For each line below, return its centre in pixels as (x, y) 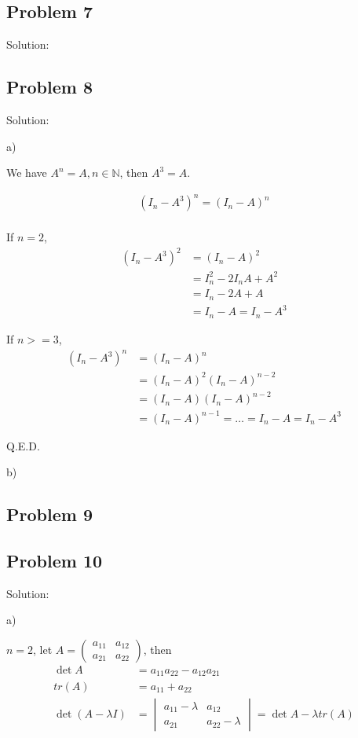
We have (27, 173)
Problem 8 (49, 87)
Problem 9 (49, 514)
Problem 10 (55, 560)
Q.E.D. (23, 445)
